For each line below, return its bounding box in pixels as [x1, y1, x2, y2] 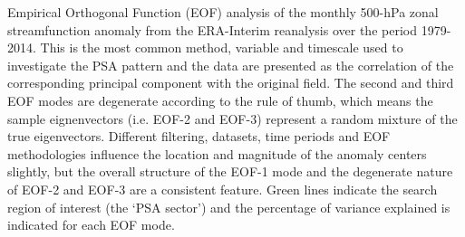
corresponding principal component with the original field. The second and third [7, 73, 454, 92]
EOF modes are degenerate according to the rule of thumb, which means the [7, 90, 433, 109]
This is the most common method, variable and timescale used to [40, 38, 403, 57]
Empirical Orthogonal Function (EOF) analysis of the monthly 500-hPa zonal [7, 3, 439, 21]
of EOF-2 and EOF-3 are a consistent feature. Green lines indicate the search [7, 179, 438, 198]
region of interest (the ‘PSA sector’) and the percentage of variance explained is [7, 197, 450, 216]
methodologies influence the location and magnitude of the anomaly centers [7, 144, 427, 163]
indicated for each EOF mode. [7, 215, 175, 234]
